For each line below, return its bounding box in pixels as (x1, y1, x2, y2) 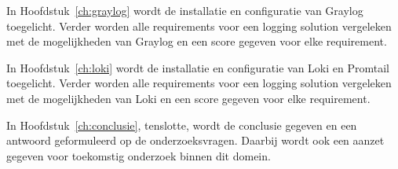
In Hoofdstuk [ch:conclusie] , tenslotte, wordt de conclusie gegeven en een (6, 116, 357, 133)
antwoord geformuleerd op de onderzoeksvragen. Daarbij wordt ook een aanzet (6, 132, 385, 149)
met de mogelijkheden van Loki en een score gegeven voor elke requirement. (6, 90, 371, 106)
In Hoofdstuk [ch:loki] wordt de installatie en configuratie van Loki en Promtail (6, 59, 390, 75)
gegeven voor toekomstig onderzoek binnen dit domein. (6, 147, 271, 163)
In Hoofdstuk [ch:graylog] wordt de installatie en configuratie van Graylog (6, 2, 363, 18)
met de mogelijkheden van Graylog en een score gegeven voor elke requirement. (6, 33, 387, 50)
